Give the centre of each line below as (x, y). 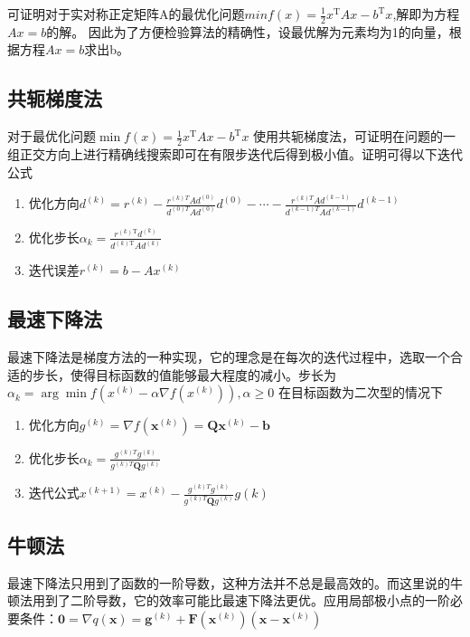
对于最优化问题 (52, 136)
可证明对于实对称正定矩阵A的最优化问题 (126, 14)
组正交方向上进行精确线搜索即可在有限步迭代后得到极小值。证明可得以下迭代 (235, 154)
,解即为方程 (426, 14)
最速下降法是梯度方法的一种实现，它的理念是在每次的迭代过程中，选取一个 (229, 356)
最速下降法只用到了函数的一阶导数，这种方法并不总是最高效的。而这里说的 (229, 582)
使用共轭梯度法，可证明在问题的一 (355, 136)
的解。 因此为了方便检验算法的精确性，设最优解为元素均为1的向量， (248, 31)
